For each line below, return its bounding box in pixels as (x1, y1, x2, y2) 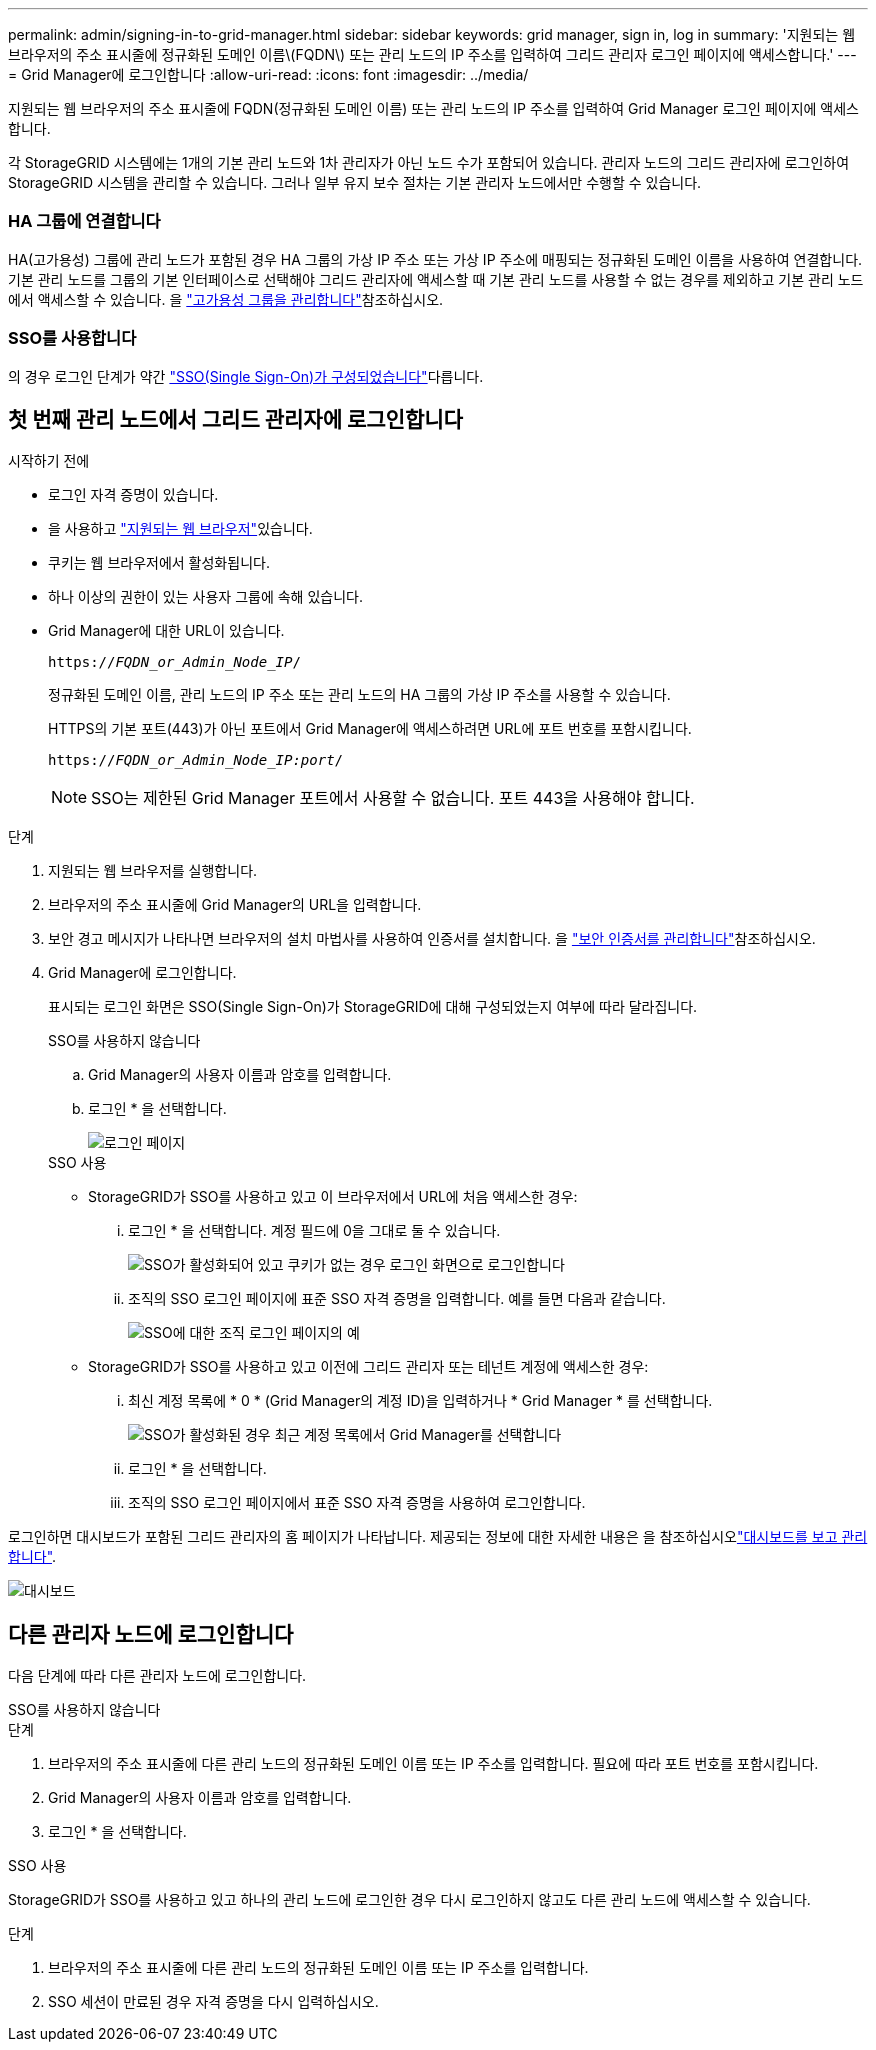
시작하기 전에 (8, 452, 90, 470)
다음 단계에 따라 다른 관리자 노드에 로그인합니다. (8, 1667, 307, 1685)
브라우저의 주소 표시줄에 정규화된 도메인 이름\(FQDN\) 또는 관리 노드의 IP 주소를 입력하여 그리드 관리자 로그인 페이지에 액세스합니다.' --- (8, 46, 857, 63)
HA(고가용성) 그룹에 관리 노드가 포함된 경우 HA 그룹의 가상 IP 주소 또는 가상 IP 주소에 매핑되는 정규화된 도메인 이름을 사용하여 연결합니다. (8, 250, 863, 268)
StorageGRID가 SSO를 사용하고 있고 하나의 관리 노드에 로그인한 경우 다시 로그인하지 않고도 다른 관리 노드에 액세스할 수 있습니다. (8, 1891, 811, 1909)
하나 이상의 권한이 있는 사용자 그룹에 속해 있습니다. (48, 588, 363, 606)
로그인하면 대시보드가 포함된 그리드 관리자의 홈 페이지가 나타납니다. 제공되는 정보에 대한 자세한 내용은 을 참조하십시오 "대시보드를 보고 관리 (8, 1528, 868, 1546)
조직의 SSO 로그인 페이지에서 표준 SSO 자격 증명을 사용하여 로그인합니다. (128, 1494, 586, 1512)
